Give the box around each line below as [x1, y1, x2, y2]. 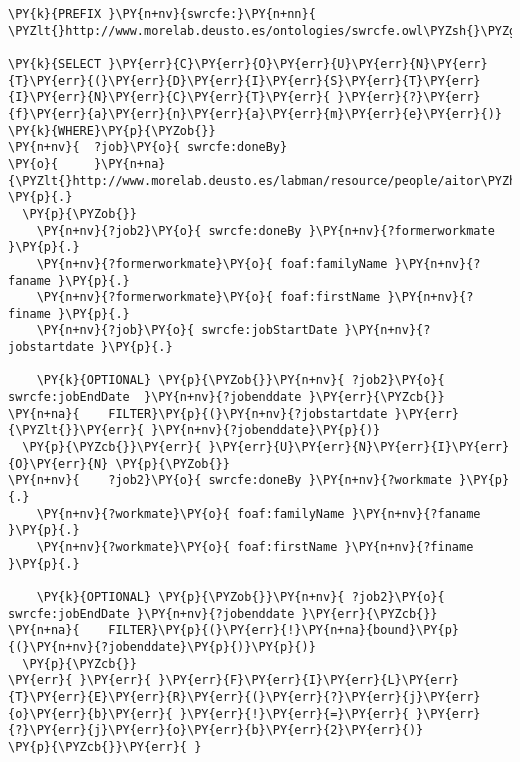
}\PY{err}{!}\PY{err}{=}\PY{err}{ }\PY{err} [179, 706, 481, 721]
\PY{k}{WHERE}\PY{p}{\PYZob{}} [8, 123, 216, 138]
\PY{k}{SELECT [8, 56, 102, 71]
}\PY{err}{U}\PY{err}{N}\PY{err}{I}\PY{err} [208, 440, 510, 455]
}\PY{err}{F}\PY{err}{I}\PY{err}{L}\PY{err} [158, 673, 460, 688]
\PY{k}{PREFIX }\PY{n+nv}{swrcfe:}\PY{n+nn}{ [8, 7, 316, 21]
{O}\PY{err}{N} [8, 456, 109, 471]
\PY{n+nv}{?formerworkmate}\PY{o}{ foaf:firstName [36, 290, 381, 305]
